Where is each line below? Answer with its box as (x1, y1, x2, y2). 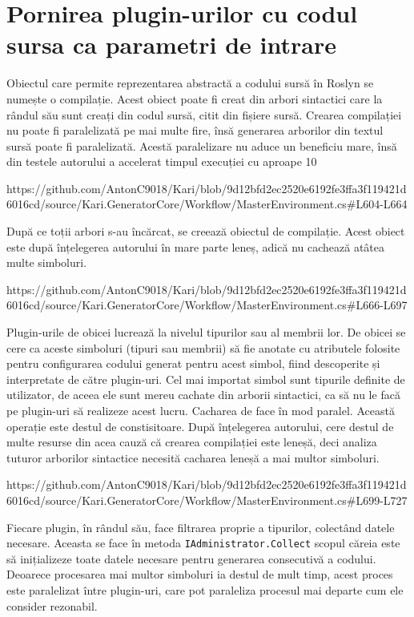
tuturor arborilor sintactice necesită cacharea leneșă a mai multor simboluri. (6, 449, 380, 466)
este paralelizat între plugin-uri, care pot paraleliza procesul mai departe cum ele (6, 582, 404, 598)
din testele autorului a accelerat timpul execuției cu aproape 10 (6, 153, 317, 170)
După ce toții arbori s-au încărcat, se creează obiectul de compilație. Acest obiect (6, 223, 405, 240)
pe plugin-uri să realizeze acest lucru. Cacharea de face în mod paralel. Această (6, 402, 395, 418)
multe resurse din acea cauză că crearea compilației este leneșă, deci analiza (6, 434, 377, 450)
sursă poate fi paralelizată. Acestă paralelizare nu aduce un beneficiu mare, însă (6, 137, 397, 154)
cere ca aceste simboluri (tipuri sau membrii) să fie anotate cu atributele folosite (6, 339, 400, 356)
